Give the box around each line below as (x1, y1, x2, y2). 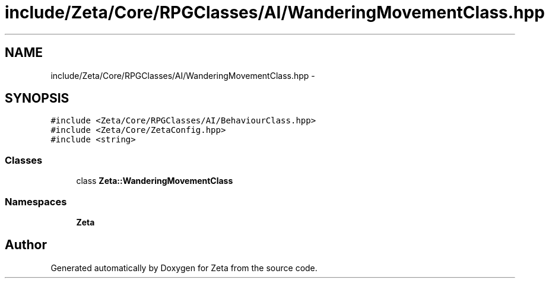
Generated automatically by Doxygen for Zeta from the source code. (50, 262, 318, 273)
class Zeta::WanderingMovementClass (76, 176, 233, 186)
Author (5, 237, 47, 253)
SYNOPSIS (5, 91, 69, 106)
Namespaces (5, 195, 67, 208)
